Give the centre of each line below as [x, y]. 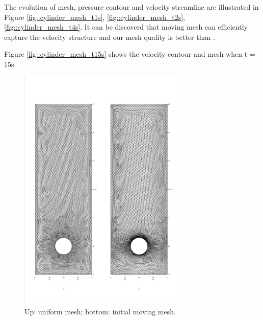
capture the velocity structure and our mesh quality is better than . [110, 37]
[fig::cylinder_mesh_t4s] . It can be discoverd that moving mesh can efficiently [126, 27]
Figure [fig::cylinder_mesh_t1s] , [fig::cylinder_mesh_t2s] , [95, 17]
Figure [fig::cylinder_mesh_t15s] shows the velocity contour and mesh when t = [130, 54]
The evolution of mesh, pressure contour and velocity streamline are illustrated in [131, 7]
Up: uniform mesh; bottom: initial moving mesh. [100, 311]
